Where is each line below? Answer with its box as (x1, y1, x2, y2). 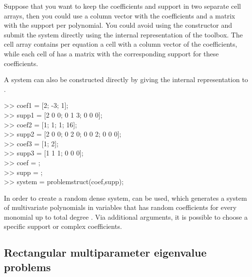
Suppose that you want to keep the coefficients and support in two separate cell (4, 1, 241, 11)
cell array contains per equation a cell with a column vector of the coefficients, (4, 39, 237, 49)
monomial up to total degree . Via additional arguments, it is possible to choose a (4, 211, 248, 222)
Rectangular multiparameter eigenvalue (4, 245, 207, 260)
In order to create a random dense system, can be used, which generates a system (4, 192, 247, 203)
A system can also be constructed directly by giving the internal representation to (4, 74, 248, 85)
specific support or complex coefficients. (4, 221, 122, 231)
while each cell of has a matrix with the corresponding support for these (4, 48, 219, 58)
